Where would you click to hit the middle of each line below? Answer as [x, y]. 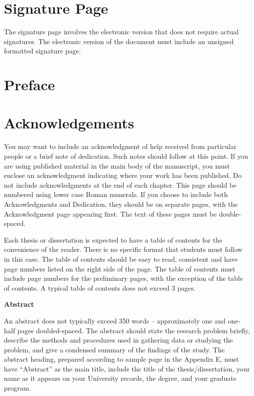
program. [18, 388]
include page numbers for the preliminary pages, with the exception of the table [124, 278]
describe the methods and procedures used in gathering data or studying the [118, 340]
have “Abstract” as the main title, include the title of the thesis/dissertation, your [127, 368]
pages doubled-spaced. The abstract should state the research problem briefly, [134, 330]
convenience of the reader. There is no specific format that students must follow [123, 249]
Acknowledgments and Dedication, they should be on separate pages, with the [121, 204]
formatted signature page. [42, 51]
